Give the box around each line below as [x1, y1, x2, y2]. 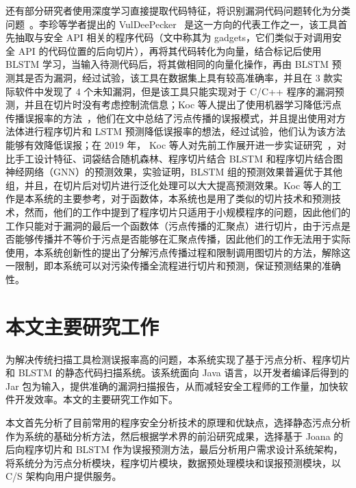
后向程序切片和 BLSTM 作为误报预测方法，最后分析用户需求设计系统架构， [5, 442, 343, 456]
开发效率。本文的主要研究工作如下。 [14, 392, 178, 406]
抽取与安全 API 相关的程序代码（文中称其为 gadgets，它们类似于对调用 [14, 30, 333, 45]
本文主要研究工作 [5, 312, 160, 340]
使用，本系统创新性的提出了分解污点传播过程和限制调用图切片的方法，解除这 [5, 245, 351, 259]
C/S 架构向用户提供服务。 [5, 469, 122, 483]
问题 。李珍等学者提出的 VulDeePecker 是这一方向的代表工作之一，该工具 [5, 16, 338, 31]
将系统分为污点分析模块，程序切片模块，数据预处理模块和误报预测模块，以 [5, 455, 341, 469]
